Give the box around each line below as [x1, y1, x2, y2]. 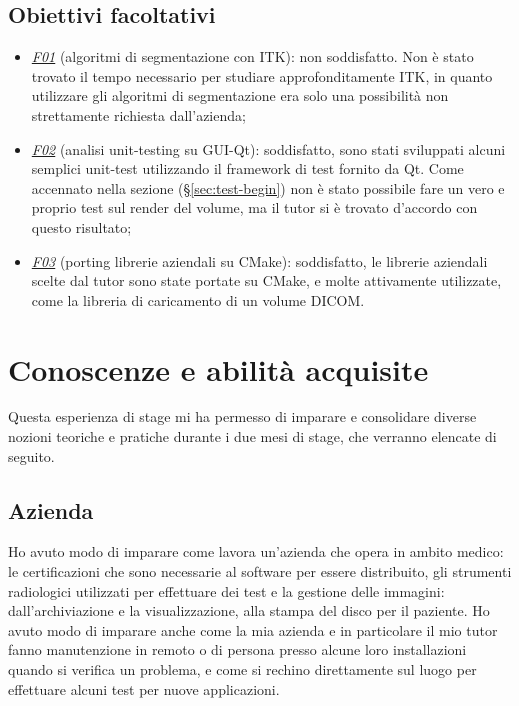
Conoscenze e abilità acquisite [8, 348, 429, 389]
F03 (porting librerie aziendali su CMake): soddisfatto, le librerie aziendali [31, 250, 488, 271]
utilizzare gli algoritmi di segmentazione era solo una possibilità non [31, 85, 449, 106]
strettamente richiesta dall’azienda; [31, 104, 246, 125]
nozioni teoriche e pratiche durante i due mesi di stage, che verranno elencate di [8, 426, 497, 447]
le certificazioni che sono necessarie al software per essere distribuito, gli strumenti [8, 561, 512, 582]
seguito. [8, 445, 55, 466]
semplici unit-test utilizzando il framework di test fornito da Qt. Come [31, 158, 464, 179]
